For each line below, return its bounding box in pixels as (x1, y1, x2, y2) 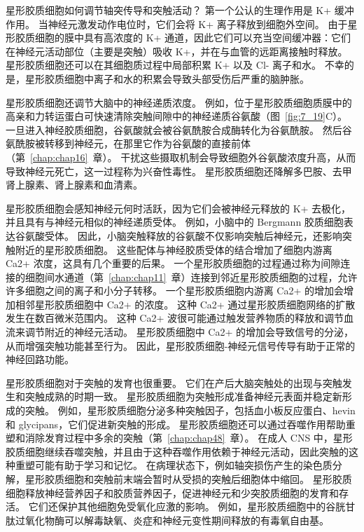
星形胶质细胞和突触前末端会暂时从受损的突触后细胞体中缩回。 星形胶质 (24, 472, 352, 486)
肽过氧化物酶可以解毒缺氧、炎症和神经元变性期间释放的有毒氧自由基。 (6, 512, 329, 527)
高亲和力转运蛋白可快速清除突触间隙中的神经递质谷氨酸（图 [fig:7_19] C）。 (6, 109, 348, 123)
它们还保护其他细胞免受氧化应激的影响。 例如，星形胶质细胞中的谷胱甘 (28, 499, 356, 514)
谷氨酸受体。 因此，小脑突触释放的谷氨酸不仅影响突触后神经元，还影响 (15, 228, 342, 243)
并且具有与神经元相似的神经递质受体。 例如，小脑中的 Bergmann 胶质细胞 (6, 214, 344, 229)
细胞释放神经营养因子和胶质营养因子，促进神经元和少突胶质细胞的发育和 (6, 485, 339, 500)
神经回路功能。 (6, 352, 74, 367)
